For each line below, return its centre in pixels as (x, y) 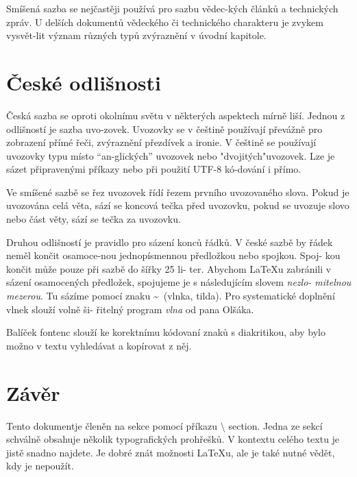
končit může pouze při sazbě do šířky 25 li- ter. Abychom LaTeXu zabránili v (169, 268)
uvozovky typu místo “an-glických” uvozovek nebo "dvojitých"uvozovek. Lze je (171, 155)
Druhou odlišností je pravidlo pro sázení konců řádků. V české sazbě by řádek (170, 242)
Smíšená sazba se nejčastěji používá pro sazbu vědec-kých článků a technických (172, 8)
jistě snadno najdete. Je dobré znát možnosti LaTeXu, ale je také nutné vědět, (171, 452)
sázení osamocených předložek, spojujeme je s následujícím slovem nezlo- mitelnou (179, 282)
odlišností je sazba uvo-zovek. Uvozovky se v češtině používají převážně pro (164, 129)
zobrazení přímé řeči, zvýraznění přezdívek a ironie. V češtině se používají (161, 142)
